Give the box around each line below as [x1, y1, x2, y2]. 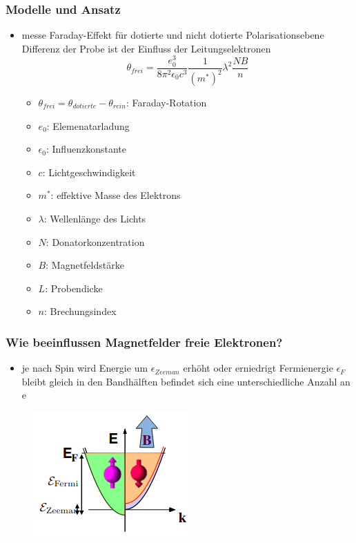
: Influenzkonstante [46, 142, 126, 156]
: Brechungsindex [44, 304, 117, 318]
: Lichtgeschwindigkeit [42, 164, 136, 179]
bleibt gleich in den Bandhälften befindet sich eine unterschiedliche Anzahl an [21, 374, 350, 388]
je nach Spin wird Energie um [21, 361, 148, 375]
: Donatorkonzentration [46, 234, 145, 249]
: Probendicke [45, 280, 103, 295]
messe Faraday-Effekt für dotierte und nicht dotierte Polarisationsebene [21, 28, 324, 42]
